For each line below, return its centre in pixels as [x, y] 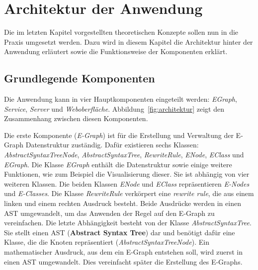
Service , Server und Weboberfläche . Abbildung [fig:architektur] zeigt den [114, 108]
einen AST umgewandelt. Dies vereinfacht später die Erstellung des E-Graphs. [123, 261]
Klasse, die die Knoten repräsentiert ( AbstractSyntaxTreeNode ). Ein [107, 242]
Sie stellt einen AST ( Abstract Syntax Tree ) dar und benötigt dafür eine [120, 232]
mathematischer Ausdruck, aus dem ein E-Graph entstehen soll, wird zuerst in [124, 252]
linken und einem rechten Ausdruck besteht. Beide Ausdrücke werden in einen [123, 203]
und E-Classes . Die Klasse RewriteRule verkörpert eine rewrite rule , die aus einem [129, 193]
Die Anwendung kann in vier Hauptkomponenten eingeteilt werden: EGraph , [121, 99]
